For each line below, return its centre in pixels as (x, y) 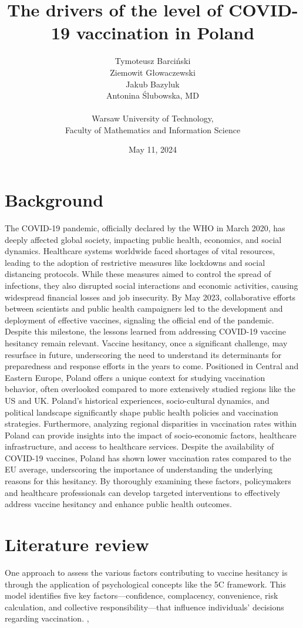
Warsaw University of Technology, (153, 118)
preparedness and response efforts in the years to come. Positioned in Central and (152, 366)
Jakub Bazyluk (153, 84)
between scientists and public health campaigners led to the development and (144, 308)
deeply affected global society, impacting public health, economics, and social (143, 239)
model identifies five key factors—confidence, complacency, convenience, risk (142, 595)
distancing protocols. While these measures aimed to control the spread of (138, 274)
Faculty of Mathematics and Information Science (153, 129)
